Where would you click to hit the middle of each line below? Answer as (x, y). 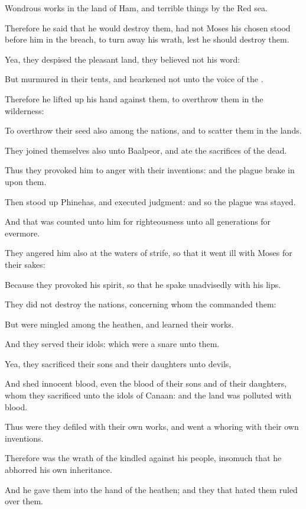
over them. (24, 501)
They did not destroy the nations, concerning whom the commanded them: (141, 304)
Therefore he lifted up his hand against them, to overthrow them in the (134, 98)
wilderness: (25, 110)
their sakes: (25, 264)
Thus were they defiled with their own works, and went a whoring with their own (152, 427)
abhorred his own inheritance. (58, 470)
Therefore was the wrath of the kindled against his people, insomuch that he (143, 458)
